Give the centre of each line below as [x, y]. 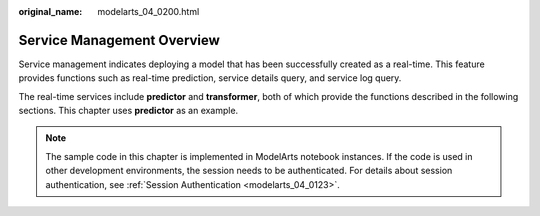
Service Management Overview [119, 40]
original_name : [50, 11]
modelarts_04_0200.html [148, 11]
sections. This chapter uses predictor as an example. [128, 111]
